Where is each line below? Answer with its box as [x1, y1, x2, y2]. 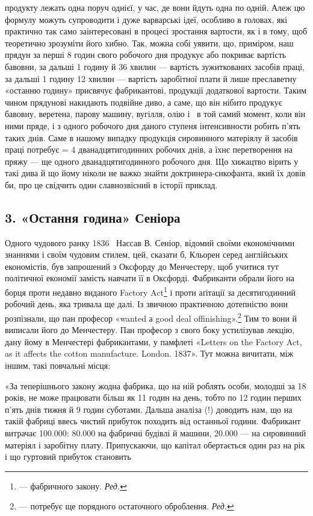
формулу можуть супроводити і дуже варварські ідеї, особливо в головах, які [5, 13, 288, 25]
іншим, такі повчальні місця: [5, 358, 111, 371]
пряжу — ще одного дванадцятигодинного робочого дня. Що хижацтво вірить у [5, 154, 299, 167]
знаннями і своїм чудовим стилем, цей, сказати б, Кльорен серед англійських [5, 248, 288, 261]
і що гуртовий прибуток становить [5, 450, 131, 463]
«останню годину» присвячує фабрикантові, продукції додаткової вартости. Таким [5, 84, 307, 97]
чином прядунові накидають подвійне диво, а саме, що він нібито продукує [5, 95, 282, 108]
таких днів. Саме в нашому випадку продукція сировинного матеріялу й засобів [5, 131, 298, 144]
